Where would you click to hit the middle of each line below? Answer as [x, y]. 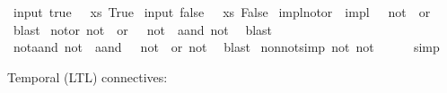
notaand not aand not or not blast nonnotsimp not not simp [226, 47]
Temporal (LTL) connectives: [88, 76]
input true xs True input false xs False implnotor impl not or [222, 12]
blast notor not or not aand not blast [143, 29]
